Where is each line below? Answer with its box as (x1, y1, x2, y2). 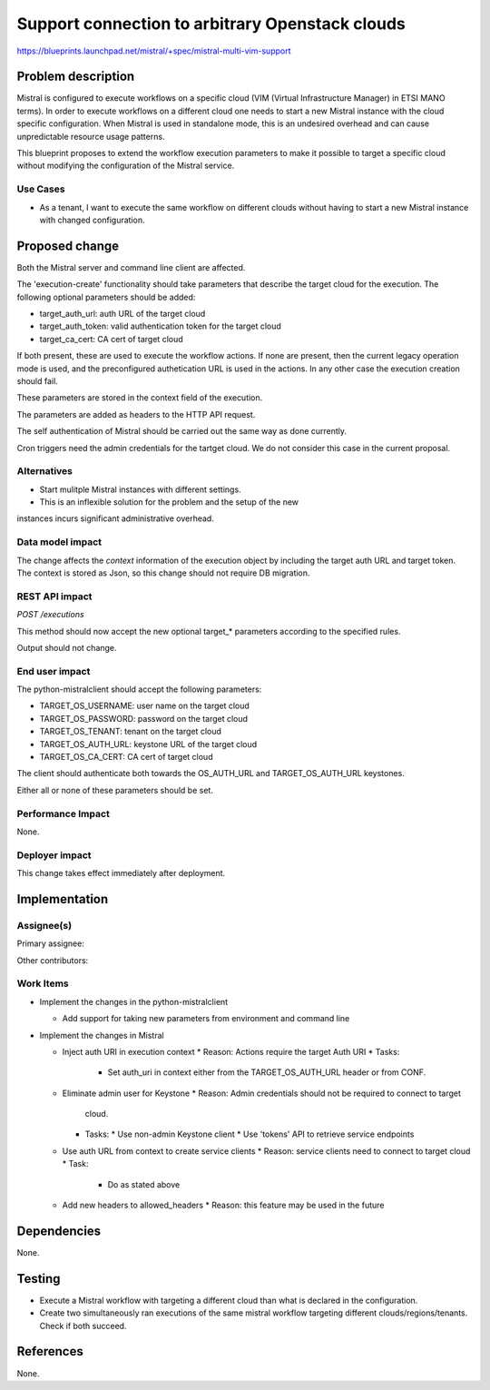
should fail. (16, 375, 58, 386)
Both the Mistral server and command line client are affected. (16, 261, 246, 272)
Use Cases (16, 182, 65, 195)
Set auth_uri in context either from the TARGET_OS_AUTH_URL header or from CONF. (107, 1067, 426, 1078)
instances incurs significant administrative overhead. (16, 513, 215, 524)
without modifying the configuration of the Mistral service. (16, 160, 235, 172)
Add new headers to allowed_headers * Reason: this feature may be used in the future (62, 1199, 385, 1211)
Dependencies (16, 1223, 102, 1238)
